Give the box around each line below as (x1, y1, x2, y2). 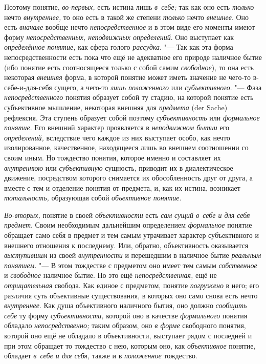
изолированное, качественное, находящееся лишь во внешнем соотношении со (4, 142, 249, 153)
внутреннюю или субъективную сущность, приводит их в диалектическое (4, 162, 233, 173)
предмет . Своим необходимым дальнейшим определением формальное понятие (4, 219, 252, 230)
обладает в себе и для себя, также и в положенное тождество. (4, 350, 198, 361)
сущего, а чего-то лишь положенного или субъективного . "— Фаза (54, 82, 262, 92)
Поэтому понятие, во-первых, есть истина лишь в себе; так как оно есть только (4, 2, 254, 12)
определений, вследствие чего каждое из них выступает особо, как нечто (4, 132, 230, 143)
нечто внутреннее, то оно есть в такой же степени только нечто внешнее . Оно (4, 11, 249, 22)
